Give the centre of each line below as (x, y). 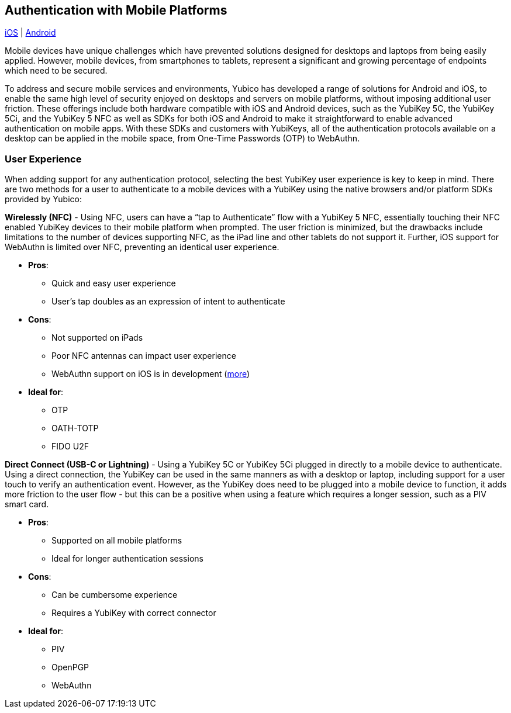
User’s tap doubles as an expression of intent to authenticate (168, 302)
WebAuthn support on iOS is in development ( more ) (151, 374)
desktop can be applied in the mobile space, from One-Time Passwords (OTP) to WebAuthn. (182, 139)
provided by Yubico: (43, 199)
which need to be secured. (56, 71)
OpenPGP (70, 667)
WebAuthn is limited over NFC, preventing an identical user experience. (142, 247)
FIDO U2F (70, 447)
